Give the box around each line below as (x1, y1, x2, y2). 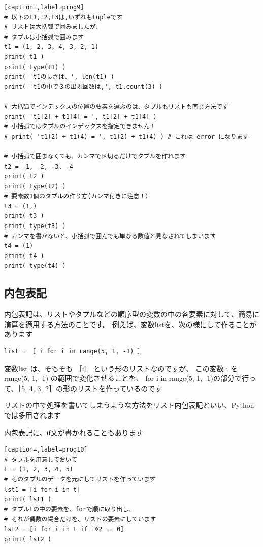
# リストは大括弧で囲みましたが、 (4, 23, 102, 31)
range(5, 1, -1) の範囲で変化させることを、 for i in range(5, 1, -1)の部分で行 (4, 373, 249, 383)
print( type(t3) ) (4, 222, 66, 230)
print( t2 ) (4, 173, 44, 180)
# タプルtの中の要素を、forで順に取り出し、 (4, 505, 135, 513)
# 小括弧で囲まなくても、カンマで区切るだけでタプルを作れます (4, 152, 186, 160)
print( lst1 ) (4, 496, 52, 503)
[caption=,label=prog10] (4, 446, 88, 454)
